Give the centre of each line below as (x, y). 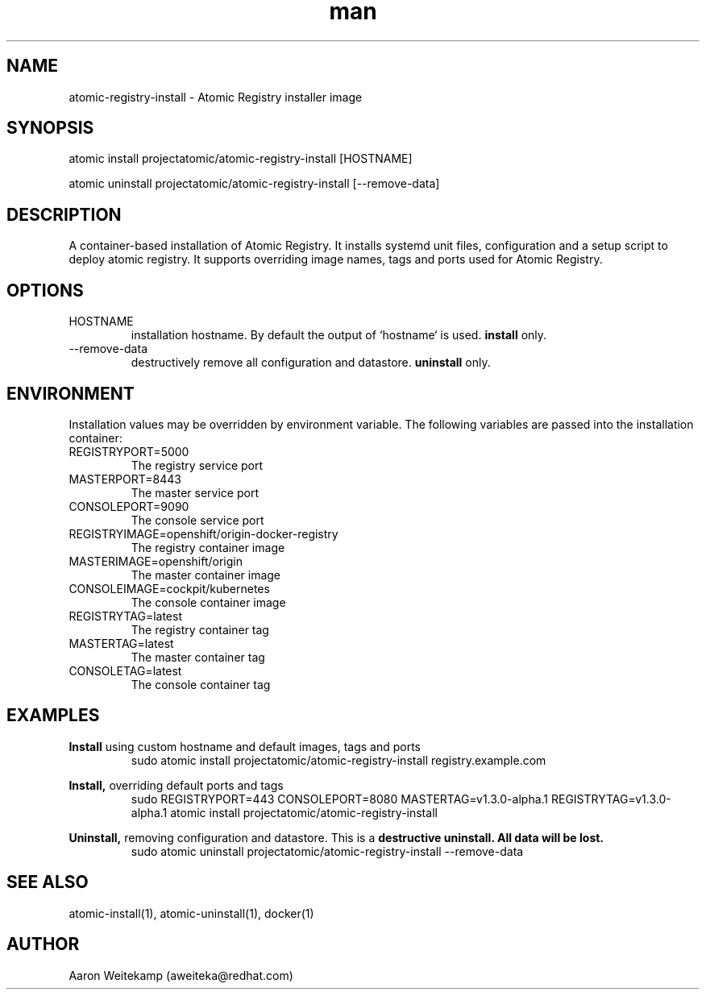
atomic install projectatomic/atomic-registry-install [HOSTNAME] (241, 159)
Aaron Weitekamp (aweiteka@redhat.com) (181, 975)
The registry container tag (200, 629)
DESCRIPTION (64, 214)
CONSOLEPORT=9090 (129, 506)
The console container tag (201, 684)
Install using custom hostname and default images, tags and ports (245, 746)
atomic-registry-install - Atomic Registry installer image (216, 97)
